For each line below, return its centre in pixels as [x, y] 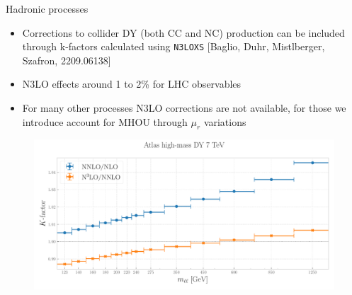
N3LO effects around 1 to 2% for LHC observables [132, 84]
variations [225, 121]
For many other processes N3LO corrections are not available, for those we [184, 108]
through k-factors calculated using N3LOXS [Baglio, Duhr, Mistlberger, [174, 46]
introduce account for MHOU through [105, 121]
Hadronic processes [47, 8]
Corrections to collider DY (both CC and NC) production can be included [183, 32]
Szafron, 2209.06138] [67, 60]
